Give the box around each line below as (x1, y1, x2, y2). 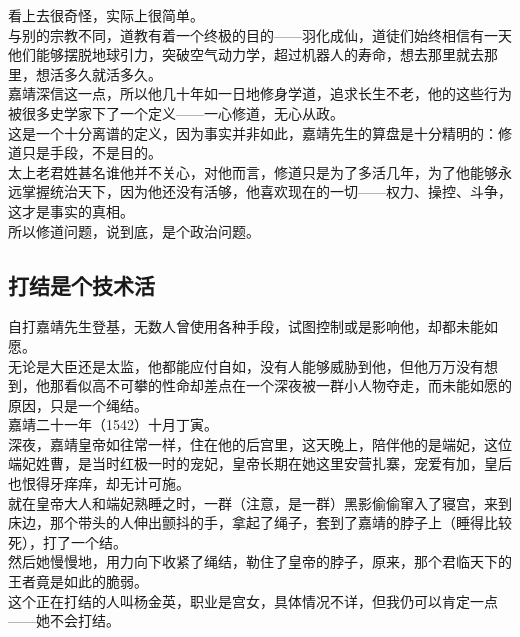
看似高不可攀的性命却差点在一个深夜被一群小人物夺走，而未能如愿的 (63, 375, 512, 396)
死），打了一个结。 (8, 531, 127, 552)
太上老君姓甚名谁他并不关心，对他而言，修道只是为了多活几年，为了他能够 (8, 161, 498, 182)
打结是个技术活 (8, 269, 155, 300)
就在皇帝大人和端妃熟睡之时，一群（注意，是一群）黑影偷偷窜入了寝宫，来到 (8, 492, 512, 513)
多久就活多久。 (63, 63, 162, 84)
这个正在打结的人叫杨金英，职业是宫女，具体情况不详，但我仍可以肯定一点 (8, 590, 498, 611)
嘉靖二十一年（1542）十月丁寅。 (8, 414, 218, 435)
